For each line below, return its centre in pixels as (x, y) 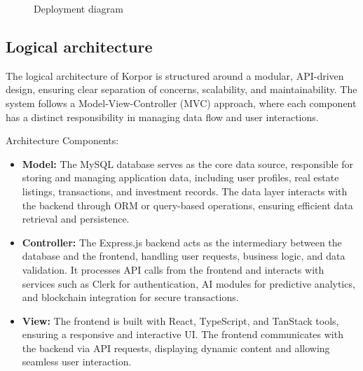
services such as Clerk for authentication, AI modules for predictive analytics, (189, 283)
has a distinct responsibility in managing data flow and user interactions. (162, 117)
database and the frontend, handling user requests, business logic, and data (184, 256)
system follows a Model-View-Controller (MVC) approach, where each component (181, 103)
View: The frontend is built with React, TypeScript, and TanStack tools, (180, 320)
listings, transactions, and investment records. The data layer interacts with (185, 191)
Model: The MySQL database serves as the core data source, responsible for (188, 163)
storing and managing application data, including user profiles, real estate (180, 177)
